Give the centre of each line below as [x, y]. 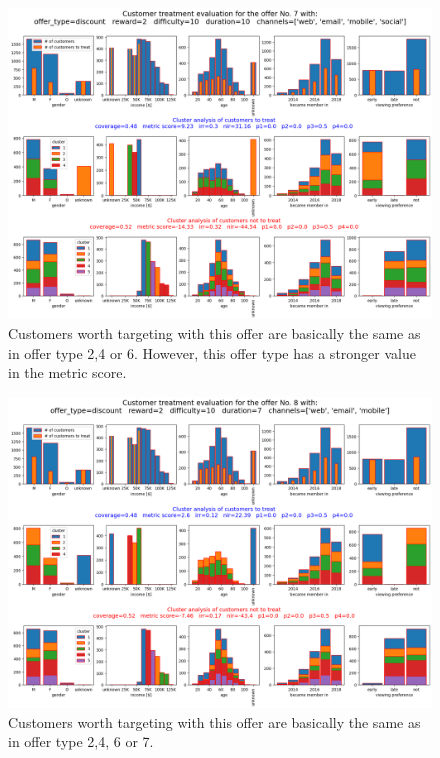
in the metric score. [67, 372]
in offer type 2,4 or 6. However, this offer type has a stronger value [212, 352]
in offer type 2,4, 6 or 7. [81, 741]
